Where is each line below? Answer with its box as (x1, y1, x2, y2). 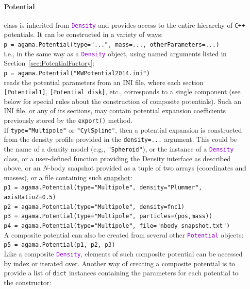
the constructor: (4, 277, 51, 287)
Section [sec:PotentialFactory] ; (4, 58, 95, 68)
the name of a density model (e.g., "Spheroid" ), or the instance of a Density (4, 144, 234, 154)
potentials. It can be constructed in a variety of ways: (4, 29, 163, 39)
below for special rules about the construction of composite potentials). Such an (4, 96, 241, 106)
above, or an (4, 163, 41, 173)
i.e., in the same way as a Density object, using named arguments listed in (4, 48, 227, 58)
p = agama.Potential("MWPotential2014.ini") (4, 69, 150, 77)
